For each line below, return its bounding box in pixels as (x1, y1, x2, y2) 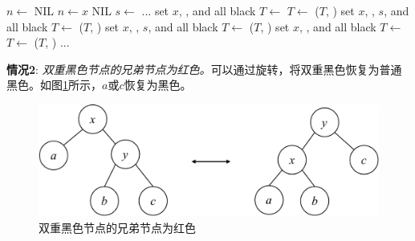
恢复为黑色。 (124, 76, 192, 93)
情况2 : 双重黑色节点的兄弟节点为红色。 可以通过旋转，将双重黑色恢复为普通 (6, 60, 402, 77)
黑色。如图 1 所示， (6, 76, 102, 93)
